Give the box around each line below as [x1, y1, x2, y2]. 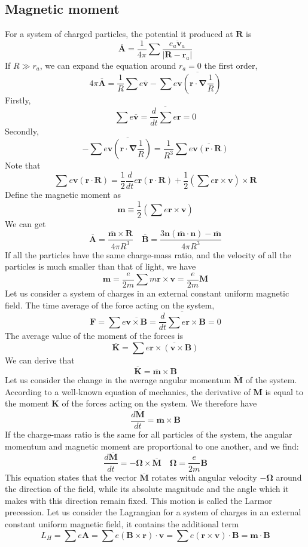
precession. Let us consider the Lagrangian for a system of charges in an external [5, 506, 301, 518]
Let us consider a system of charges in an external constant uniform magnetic [5, 286, 289, 299]
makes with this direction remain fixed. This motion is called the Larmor [5, 494, 272, 506]
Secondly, [5, 124, 39, 137]
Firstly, [5, 93, 31, 106]
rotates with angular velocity [151, 470, 257, 483]
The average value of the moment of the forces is [5, 329, 184, 342]
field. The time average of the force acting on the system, [5, 298, 215, 311]
